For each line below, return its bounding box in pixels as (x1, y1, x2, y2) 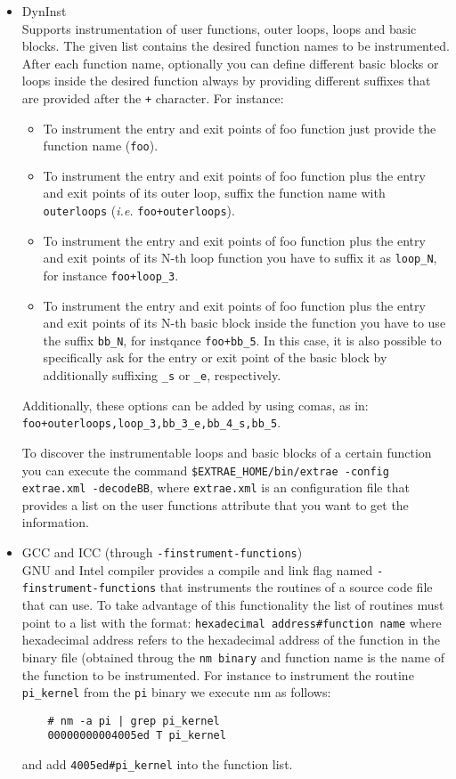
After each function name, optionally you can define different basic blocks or (21, 53, 439, 72)
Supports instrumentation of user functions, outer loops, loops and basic (21, 19, 417, 37)
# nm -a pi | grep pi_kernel (47, 714, 220, 727)
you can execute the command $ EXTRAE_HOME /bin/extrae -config (21, 460, 389, 479)
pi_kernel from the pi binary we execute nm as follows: (21, 683, 331, 702)
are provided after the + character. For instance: (21, 88, 284, 107)
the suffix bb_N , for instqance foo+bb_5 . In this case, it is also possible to (43, 330, 442, 349)
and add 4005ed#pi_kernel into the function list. (21, 755, 293, 774)
